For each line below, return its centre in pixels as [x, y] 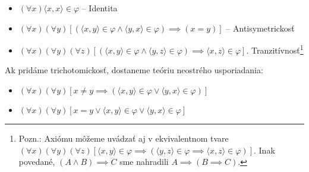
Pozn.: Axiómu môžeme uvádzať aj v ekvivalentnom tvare [124, 138]
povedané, [37, 162]
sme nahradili [144, 162]
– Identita [100, 8]
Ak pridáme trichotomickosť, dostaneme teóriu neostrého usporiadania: [134, 70]
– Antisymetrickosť [260, 28]
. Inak [264, 150]
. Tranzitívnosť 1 [275, 49]
